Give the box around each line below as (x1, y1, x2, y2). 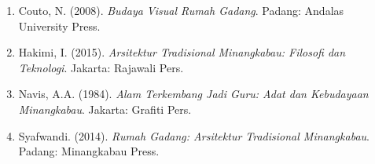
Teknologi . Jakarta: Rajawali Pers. (18, 59, 184, 75)
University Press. (18, 17, 101, 34)
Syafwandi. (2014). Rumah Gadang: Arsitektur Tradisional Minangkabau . (18, 127, 369, 144)
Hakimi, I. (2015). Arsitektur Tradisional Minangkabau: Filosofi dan (18, 44, 346, 60)
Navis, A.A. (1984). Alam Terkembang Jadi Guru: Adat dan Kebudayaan (18, 86, 369, 102)
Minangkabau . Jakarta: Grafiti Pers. (18, 100, 192, 117)
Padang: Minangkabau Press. (18, 143, 160, 159)
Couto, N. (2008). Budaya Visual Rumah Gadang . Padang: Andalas (18, 2, 344, 18)
